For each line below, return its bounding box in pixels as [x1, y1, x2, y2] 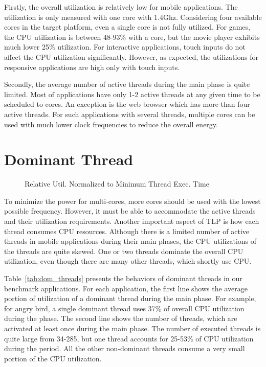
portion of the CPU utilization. [4, 353, 102, 363]
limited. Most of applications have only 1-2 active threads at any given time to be [4, 88, 260, 99]
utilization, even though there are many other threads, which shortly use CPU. [4, 256, 252, 266]
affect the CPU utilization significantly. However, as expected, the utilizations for [4, 51, 259, 62]
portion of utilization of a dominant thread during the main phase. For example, [4, 293, 256, 304]
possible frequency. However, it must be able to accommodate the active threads [4, 205, 256, 216]
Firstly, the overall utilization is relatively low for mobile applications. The [4, 2, 238, 12]
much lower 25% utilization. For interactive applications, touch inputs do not [4, 41, 246, 52]
